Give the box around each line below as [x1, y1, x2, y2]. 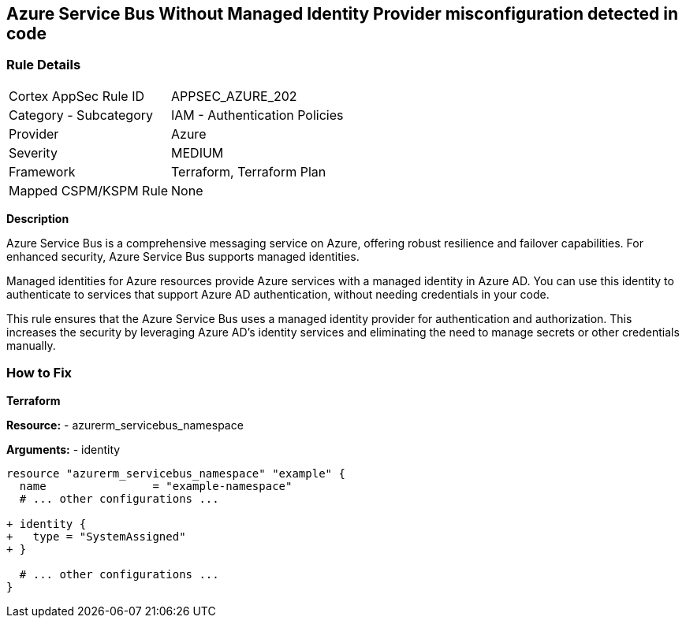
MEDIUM [171, 144, 224, 161]
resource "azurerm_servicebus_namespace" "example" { [6, 466, 345, 480]
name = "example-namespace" [19, 479, 293, 492]
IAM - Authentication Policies [171, 106, 344, 123]
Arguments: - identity [6, 442, 121, 456]
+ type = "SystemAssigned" [6, 529, 186, 543]
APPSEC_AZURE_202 [171, 87, 297, 104]
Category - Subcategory [9, 106, 153, 123]
